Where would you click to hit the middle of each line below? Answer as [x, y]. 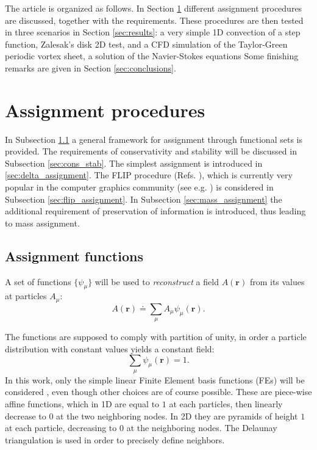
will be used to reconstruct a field [157, 281]
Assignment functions [74, 256]
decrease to [26, 416]
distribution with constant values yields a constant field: [110, 348]
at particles [26, 296]
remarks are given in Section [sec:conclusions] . [91, 67]
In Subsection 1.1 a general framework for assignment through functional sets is [154, 139]
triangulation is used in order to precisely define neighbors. [115, 439]
